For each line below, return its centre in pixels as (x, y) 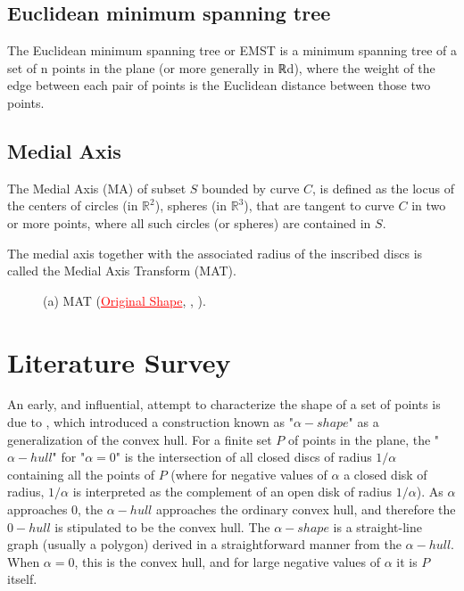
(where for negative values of (249, 474)
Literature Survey (119, 361)
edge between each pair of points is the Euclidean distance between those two (219, 85)
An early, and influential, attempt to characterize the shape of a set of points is (224, 404)
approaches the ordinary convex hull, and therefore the (306, 509)
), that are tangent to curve (319, 205)
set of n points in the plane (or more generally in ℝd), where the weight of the (221, 67)
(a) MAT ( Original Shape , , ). (124, 300)
